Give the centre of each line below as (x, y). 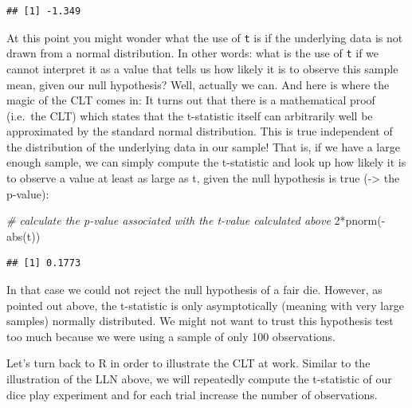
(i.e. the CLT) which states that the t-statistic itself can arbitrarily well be (190, 115)
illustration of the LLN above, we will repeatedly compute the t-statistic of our (199, 379)
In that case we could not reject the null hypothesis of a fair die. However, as (194, 290)
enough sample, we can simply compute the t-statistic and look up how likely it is (206, 162)
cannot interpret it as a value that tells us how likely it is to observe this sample (202, 68)
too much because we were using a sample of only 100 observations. (171, 336)
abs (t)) (24, 235)
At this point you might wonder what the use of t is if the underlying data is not (205, 37)
